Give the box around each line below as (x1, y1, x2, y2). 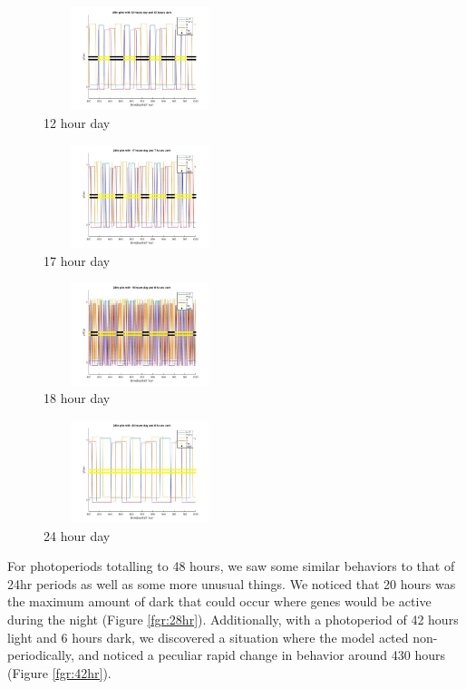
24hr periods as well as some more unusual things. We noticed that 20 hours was (7, 574, 456, 593)
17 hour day (44, 251, 111, 270)
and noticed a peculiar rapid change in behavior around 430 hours (78, 645, 446, 664)
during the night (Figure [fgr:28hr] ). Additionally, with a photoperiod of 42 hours (7, 610, 459, 629)
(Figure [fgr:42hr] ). (7, 663, 112, 682)
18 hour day (44, 389, 111, 408)
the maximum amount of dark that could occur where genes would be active (7, 592, 432, 611)
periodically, (7, 645, 74, 664)
